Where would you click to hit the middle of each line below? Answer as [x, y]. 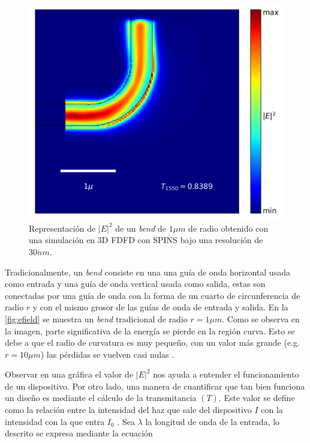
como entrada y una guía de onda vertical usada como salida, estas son [135, 284]
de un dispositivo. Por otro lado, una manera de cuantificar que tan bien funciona [155, 386]
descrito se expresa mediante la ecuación [79, 433]
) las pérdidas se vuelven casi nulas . [107, 354]
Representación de [62, 228]
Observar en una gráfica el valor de [69, 374]
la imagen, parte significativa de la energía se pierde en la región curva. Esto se [150, 330]
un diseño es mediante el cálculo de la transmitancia [101, 398]
